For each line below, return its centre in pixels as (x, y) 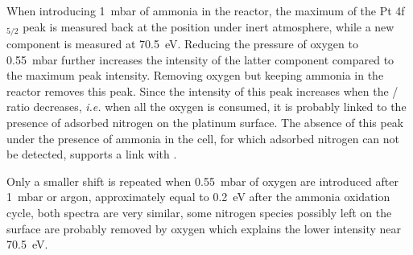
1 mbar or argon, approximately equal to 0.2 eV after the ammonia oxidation (198, 197)
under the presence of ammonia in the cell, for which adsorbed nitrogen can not (203, 138)
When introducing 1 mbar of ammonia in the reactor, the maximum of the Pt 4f (206, 10)
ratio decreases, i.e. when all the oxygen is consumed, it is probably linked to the (206, 107)
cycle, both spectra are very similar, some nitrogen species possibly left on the (199, 212)
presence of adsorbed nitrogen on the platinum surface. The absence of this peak (205, 123)
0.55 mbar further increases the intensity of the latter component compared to (200, 59)
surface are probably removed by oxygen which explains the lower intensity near (204, 228)
